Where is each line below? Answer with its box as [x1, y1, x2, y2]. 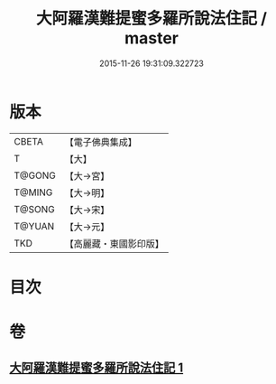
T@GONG [14, 169, 56, 182]
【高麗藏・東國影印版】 [64, 237, 164, 249]
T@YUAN [14, 220, 55, 232]
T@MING [14, 186, 53, 199]
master [124, 28, 179, 49]
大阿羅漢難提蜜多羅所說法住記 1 [9, 361, 184, 376]
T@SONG [14, 202, 56, 215]
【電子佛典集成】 [64, 136, 137, 148]
